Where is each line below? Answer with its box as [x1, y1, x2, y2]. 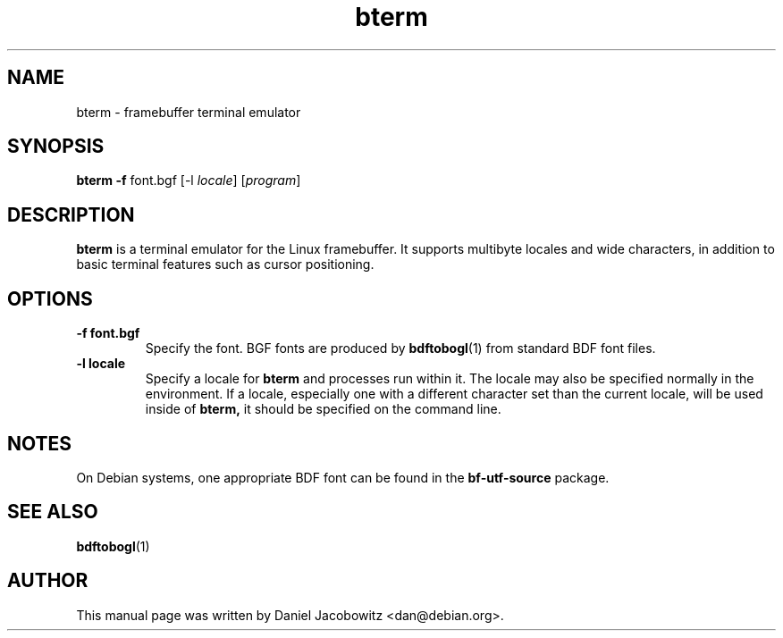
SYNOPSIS [7, 135, 105, 158]
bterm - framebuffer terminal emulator [76, 104, 301, 120]
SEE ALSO [7, 500, 98, 524]
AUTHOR [7, 569, 88, 592]
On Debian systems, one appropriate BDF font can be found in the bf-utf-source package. [76, 469, 610, 485]
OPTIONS [7, 287, 93, 310]
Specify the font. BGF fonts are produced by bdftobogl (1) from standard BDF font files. [145, 340, 656, 357]
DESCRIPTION [7, 203, 135, 226]
